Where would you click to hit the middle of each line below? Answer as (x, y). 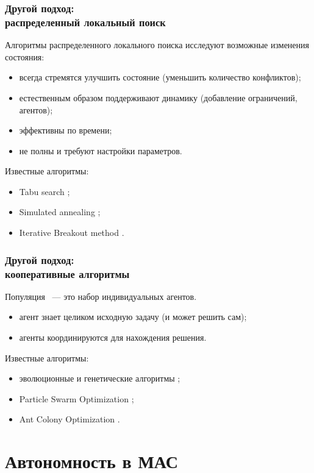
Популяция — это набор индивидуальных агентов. (101, 296)
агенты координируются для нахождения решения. (113, 337)
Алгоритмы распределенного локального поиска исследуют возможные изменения (157, 45)
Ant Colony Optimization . (70, 419)
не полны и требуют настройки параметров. (101, 150)
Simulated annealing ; (60, 212)
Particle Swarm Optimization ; (77, 398)
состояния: (25, 56)
